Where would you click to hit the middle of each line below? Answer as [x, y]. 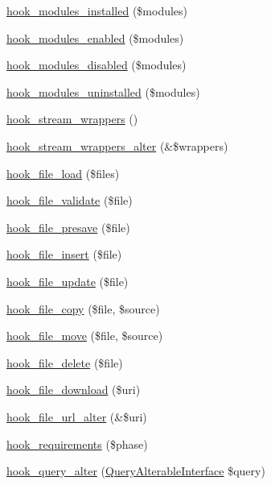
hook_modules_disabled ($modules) [96, 65]
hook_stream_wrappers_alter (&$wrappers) [117, 145]
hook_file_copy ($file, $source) [83, 308]
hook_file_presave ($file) [68, 227]
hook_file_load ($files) [63, 173]
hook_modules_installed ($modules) [97, 10]
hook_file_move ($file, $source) [85, 336]
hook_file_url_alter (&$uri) [77, 416]
